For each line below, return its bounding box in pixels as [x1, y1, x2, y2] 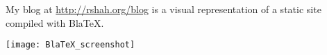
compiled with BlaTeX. [6, 15, 104, 30]
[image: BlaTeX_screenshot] [6, 40, 135, 50]
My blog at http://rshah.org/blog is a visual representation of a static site [6, 2, 321, 16]
